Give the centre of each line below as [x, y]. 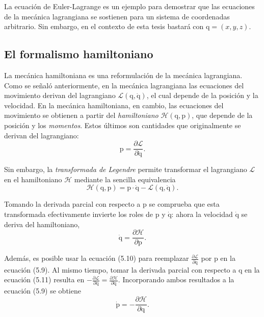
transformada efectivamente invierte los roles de [79, 214]
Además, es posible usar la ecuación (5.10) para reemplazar [97, 258]
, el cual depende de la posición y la [202, 95]
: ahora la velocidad [202, 214]
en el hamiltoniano [33, 179]
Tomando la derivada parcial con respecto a [72, 204]
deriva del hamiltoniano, [42, 224]
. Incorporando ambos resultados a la [176, 279]
